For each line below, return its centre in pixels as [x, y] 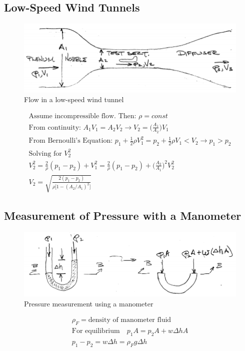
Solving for [45, 153]
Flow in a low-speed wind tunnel [74, 99]
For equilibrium [96, 331]
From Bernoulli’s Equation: [71, 141]
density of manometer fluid [130, 320]
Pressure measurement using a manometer [89, 303]
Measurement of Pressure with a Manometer [123, 216]
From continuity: [55, 127]
